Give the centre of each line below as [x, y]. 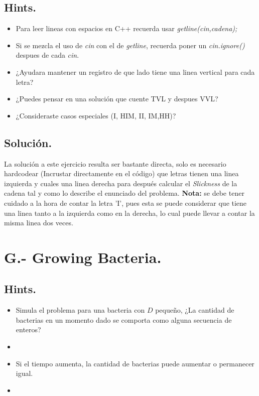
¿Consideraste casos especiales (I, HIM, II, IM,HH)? [96, 115]
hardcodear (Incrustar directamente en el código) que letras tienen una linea [121, 173]
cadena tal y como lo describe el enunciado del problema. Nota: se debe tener [124, 193]
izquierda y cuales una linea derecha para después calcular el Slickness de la [121, 183]
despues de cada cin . [47, 55]
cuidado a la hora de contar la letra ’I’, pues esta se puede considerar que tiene [125, 203]
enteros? [28, 329]
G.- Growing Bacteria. [83, 257]
